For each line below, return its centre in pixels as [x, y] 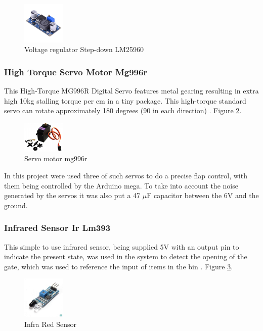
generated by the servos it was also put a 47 [72, 195]
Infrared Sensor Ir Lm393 [57, 228]
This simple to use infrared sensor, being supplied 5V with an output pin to [122, 246]
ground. [16, 205]
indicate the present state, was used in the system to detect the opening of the [126, 256]
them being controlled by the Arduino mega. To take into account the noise [121, 185]
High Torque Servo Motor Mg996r [76, 72]
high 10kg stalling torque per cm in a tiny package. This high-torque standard [125, 100]
